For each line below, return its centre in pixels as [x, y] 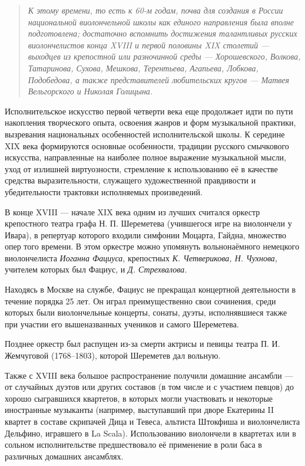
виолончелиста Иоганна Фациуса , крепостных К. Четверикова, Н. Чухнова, [141, 257]
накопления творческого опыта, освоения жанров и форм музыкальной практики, [150, 122]
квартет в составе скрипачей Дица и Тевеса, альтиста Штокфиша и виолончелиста [152, 421]
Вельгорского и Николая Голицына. [90, 91]
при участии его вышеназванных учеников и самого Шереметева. [122, 324]
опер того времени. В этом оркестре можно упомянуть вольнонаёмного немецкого [152, 246]
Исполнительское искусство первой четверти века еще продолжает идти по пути [149, 111]
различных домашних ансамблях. [64, 456]
